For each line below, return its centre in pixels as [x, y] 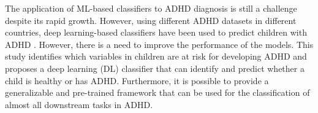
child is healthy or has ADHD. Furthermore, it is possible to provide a [137, 80]
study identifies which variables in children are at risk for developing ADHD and [156, 56]
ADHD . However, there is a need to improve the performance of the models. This [159, 44]
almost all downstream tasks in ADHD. [79, 104]
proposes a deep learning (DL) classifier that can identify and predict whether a [155, 68]
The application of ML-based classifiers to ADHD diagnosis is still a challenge [151, 8]
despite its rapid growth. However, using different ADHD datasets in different [151, 20]
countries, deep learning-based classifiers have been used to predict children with [156, 32]
